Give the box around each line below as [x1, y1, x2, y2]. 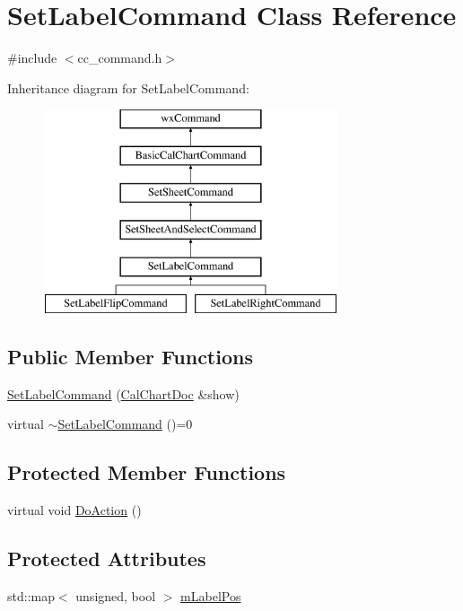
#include [7, 48, 57, 67]
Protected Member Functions [7, 458, 286, 486]
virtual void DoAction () [7, 501, 142, 519]
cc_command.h [77, 48, 162, 67]
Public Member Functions [7, 343, 253, 371]
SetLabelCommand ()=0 [57, 415, 193, 433]
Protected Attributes [7, 545, 206, 572]
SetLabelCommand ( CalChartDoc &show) [7, 384, 240, 403]
